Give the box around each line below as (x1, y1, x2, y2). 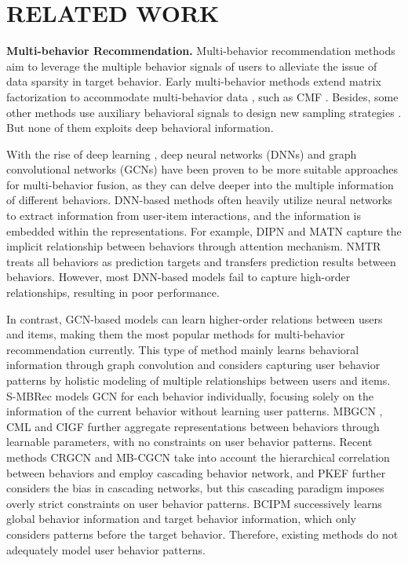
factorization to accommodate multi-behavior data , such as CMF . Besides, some (6, 88, 399, 104)
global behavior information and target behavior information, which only (6, 510, 356, 527)
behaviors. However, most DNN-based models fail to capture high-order (6, 269, 351, 285)
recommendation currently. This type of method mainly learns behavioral (6, 341, 359, 357)
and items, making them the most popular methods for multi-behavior (6, 326, 345, 342)
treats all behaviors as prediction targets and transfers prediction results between (6, 253, 396, 269)
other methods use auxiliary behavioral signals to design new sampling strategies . (6, 104, 402, 120)
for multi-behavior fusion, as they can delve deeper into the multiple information (6, 176, 394, 192)
